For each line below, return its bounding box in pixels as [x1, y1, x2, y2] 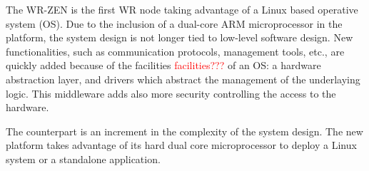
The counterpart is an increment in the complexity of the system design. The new [6, 123, 363, 138]
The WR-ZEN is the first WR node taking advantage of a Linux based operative [6, 2, 358, 16]
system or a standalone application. [6, 151, 161, 166]
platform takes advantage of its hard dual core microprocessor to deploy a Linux [6, 138, 357, 152]
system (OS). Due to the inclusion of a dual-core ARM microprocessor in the [6, 16, 343, 31]
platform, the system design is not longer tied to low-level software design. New [6, 30, 353, 45]
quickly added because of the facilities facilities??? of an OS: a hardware [6, 58, 321, 73]
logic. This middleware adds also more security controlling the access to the [6, 85, 336, 100]
